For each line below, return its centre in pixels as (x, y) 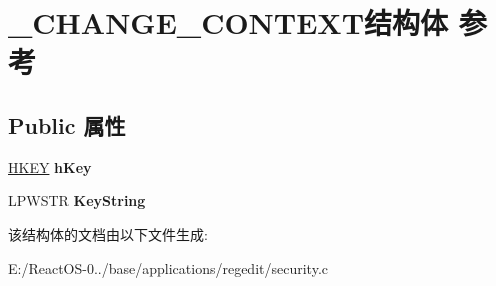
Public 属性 (67, 124)
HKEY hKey (50, 166)
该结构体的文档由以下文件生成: (108, 233)
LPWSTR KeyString (77, 200)
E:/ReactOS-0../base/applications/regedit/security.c (168, 267)
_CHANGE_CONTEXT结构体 (228, 22)
